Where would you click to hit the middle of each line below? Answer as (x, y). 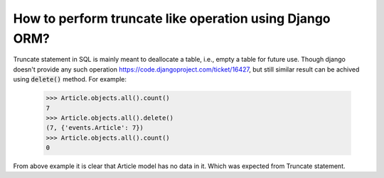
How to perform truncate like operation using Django (172, 18)
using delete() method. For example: (70, 79)
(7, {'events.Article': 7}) (95, 128)
